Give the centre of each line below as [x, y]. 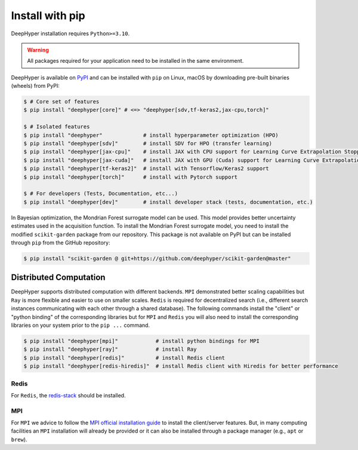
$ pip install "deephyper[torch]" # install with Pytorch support [131, 177]
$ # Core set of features [61, 102]
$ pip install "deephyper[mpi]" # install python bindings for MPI [141, 341]
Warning [38, 50]
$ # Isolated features [57, 127]
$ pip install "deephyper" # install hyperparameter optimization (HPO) [151, 135]
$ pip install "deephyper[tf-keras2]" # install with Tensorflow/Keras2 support [146, 169]
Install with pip [48, 16]
